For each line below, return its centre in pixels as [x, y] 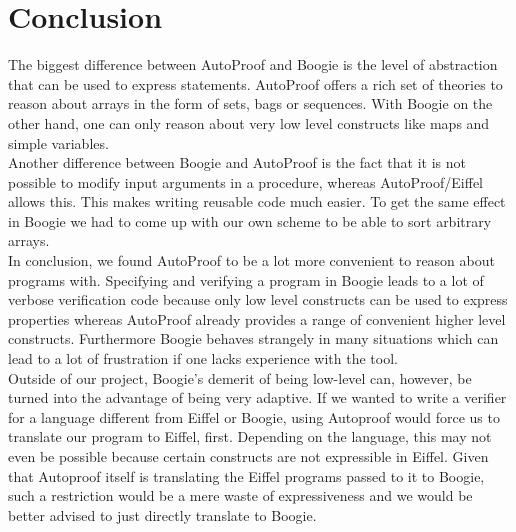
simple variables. [58, 142]
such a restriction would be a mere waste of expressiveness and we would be [240, 495]
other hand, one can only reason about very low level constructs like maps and [249, 122]
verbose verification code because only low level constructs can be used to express [258, 299]
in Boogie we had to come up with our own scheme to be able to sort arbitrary [250, 220]
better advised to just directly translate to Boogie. [162, 514]
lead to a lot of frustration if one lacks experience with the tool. [203, 358]
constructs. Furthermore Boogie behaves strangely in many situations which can [253, 338]
